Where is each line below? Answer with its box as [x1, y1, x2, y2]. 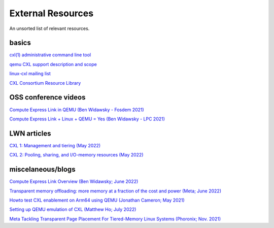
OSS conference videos [9, 93, 86, 102]
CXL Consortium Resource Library [9, 80, 81, 86]
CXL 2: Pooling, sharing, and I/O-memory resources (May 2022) [9, 152, 144, 158]
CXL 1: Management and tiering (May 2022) [9, 142, 101, 148]
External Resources [9, 8, 94, 19]
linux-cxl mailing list [9, 71, 51, 77]
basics [9, 39, 31, 47]
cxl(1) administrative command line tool [9, 52, 91, 58]
